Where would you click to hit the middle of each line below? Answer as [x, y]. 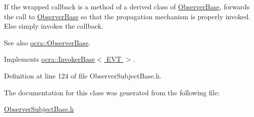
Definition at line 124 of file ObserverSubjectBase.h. [83, 75]
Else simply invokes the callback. [54, 26]
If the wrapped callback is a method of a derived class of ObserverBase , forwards [127, 6]
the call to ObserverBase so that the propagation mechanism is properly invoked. [127, 16]
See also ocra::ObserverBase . [47, 42]
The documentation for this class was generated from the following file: [112, 92]
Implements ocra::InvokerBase [50, 59]
